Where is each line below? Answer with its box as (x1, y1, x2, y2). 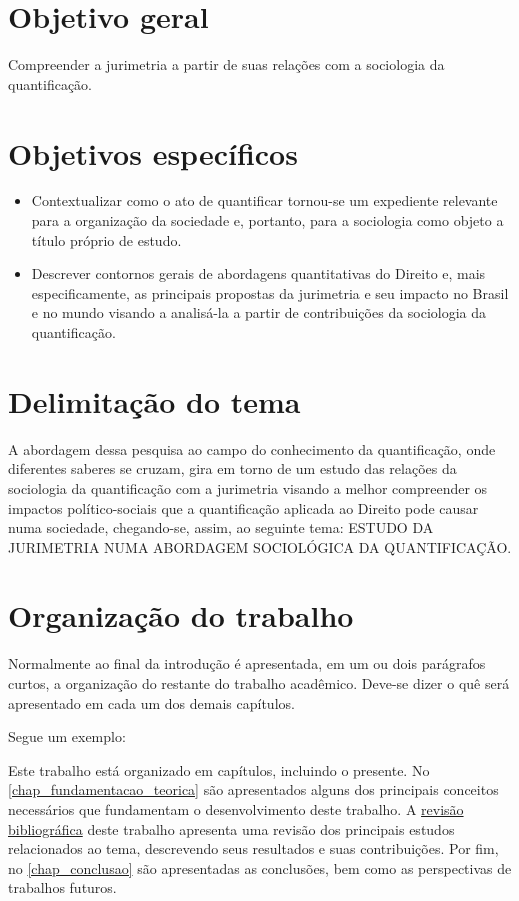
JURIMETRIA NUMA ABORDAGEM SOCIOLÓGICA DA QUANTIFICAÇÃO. (8, 536, 512, 557)
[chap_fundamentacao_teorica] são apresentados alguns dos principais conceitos (8, 779, 499, 800)
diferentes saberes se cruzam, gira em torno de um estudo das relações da (8, 458, 457, 479)
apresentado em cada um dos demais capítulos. (8, 692, 295, 713)
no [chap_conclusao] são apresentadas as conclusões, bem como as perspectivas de (8, 857, 512, 878)
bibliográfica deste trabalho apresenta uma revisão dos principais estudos (8, 818, 455, 839)
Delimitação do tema (8, 380, 301, 421)
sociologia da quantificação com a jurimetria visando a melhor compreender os (8, 477, 488, 498)
